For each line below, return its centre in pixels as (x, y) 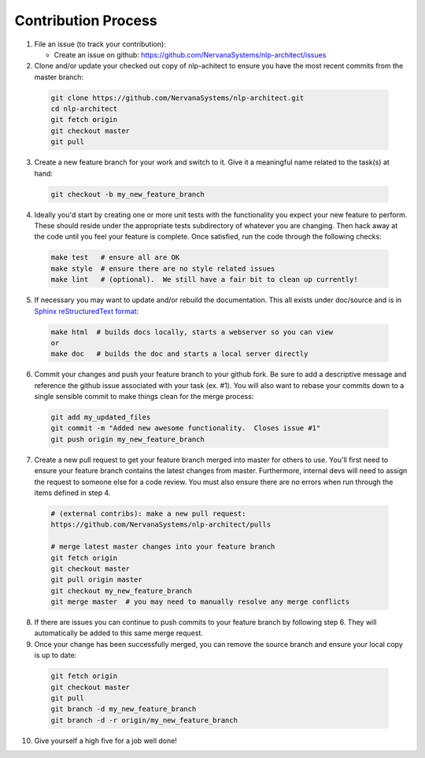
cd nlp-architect (84, 109)
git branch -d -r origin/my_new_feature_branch (144, 720)
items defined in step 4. (72, 493)
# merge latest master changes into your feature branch (163, 547)
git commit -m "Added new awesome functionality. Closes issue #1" (186, 428)
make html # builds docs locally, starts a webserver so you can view (192, 332)
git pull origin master (97, 580)
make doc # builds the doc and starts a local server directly (179, 354)
